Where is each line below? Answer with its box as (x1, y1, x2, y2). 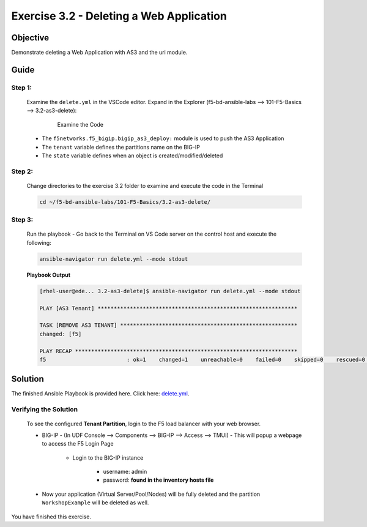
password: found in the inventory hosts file (103, 476, 214, 484)
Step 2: (11, 167, 34, 176)
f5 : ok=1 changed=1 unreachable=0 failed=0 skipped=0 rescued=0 (39, 356, 365, 363)
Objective (11, 32, 50, 43)
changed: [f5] (39, 331, 82, 337)
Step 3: (11, 215, 34, 224)
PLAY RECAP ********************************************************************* (39, 348, 298, 354)
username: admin (103, 468, 147, 475)
